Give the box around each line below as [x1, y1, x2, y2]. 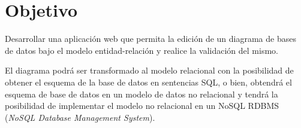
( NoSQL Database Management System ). [5, 111, 155, 123]
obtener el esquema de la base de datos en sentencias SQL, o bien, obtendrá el [5, 75, 292, 88]
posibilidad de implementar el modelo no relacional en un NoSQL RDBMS [5, 99, 279, 112]
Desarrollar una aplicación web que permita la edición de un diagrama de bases [5, 32, 296, 45]
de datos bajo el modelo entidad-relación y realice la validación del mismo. [5, 44, 278, 56]
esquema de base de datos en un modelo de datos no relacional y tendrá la [5, 87, 278, 100]
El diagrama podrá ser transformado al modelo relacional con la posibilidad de [5, 64, 294, 77]
